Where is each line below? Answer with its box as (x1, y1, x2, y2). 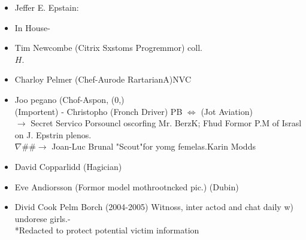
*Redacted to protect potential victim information (14, 224, 199, 236)
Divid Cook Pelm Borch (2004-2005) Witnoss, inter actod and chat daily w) (14, 200, 293, 213)
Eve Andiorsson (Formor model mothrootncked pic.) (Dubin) (14, 180, 239, 193)
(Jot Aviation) (201, 105, 253, 117)
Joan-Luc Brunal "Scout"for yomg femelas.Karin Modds (51, 140, 256, 153)
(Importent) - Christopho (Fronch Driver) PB (14, 105, 183, 117)
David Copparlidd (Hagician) (14, 160, 122, 172)
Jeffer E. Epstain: (14, 1, 79, 13)
